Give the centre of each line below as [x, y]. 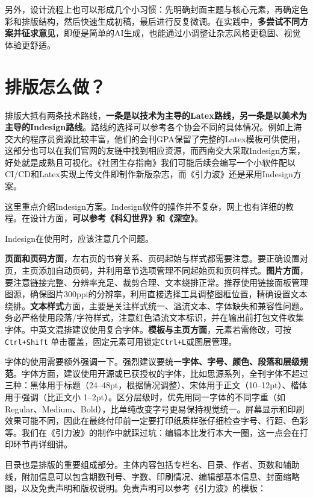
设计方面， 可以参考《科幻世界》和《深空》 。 [116, 218]
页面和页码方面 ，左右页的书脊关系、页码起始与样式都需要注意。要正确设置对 [156, 258]
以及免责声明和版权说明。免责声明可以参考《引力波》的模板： [144, 488]
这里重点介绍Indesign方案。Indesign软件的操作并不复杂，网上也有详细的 [145, 206]
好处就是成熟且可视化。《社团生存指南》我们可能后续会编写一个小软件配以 [150, 162]
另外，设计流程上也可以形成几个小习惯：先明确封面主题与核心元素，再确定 [152, 9]
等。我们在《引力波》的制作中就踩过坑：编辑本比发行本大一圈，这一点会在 [152, 432]
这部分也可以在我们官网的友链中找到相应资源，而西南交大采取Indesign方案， [155, 150]
